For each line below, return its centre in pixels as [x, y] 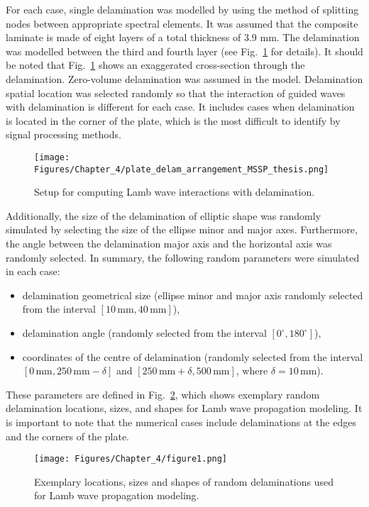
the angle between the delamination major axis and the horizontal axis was [169, 244]
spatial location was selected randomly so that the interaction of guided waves [176, 93]
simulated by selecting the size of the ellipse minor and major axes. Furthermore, [182, 229]
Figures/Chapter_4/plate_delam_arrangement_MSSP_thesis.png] [182, 169]
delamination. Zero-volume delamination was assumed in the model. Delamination [184, 78]
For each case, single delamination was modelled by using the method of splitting [182, 9]
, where [252, 370]
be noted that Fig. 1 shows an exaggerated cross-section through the [155, 65]
